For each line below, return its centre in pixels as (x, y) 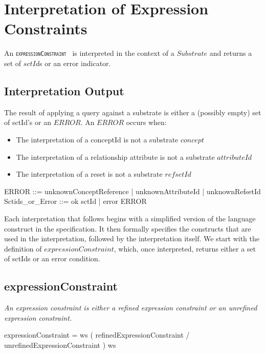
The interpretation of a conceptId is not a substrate (97, 139)
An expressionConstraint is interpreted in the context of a (89, 53)
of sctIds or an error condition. (52, 258)
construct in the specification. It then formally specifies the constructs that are (128, 228)
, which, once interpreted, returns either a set (185, 248)
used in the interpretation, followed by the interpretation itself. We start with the (132, 238)
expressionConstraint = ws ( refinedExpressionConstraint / (97, 335)
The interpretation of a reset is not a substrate (89, 174)
